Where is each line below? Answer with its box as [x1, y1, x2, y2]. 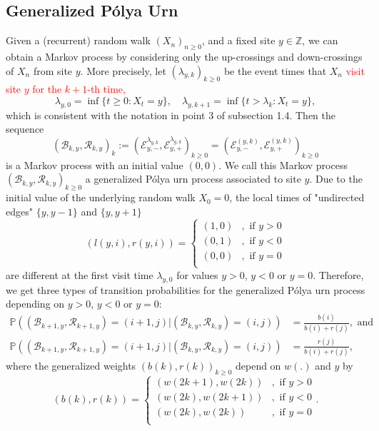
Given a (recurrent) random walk [6, 33, 151, 48]
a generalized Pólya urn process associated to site [85, 171, 301, 186]
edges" [6, 203, 33, 218]
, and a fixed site [202, 33, 276, 48]
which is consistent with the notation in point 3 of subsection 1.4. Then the [6, 107, 335, 122]
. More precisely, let [80, 63, 166, 78]
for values [176, 267, 218, 282]
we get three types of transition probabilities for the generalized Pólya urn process [6, 282, 365, 297]
